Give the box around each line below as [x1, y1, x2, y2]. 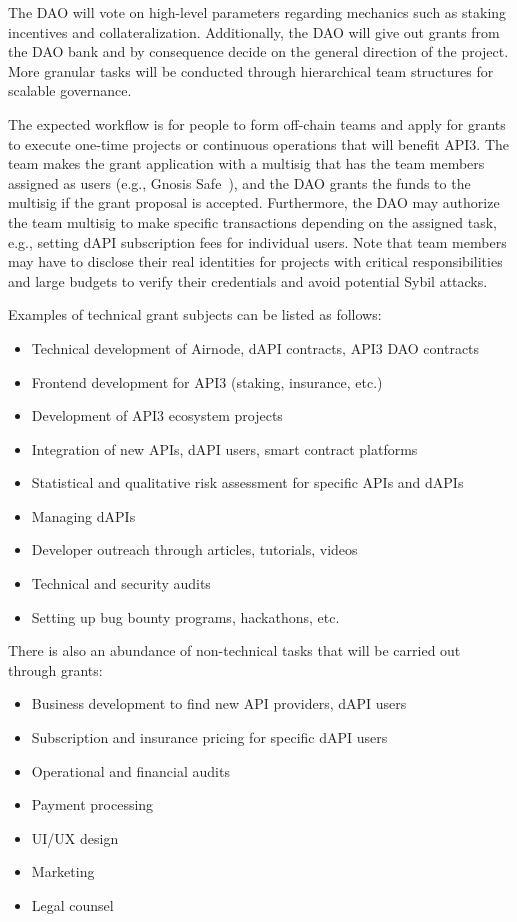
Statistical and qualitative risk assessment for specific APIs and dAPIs [31, 472, 464, 493]
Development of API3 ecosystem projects [31, 405, 283, 426]
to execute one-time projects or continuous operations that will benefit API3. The [8, 133, 510, 154]
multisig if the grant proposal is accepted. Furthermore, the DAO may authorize [8, 192, 500, 213]
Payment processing [31, 794, 154, 815]
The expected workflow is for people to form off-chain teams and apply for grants [8, 113, 506, 134]
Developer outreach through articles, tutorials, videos [31, 539, 358, 560]
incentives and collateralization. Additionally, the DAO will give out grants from [8, 21, 500, 42]
